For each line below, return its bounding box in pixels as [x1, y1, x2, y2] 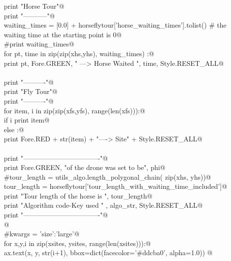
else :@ [4, 124, 24, 134]
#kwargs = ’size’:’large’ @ [4, 229, 79, 239]
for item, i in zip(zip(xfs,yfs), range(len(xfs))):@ [4, 105, 145, 115]
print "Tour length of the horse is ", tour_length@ [4, 190, 153, 200]
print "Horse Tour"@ [4, 1, 64, 11]
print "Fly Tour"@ [4, 86, 58, 96]
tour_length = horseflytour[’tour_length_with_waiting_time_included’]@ [4, 181, 227, 191]
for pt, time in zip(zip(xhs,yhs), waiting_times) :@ [4, 48, 154, 58]
